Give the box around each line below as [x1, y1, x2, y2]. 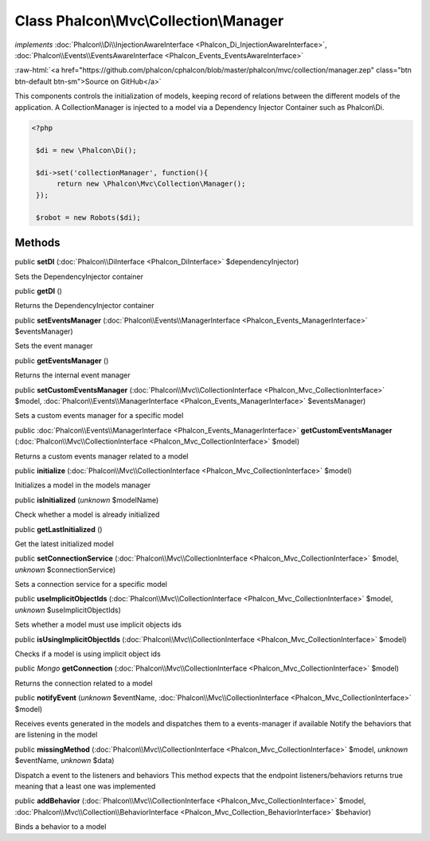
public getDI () [14, 286, 63, 295]
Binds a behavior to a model [14, 822, 107, 831]
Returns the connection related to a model [14, 678, 153, 688]
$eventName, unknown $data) [14, 756, 115, 765]
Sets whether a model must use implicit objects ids [14, 620, 182, 629]
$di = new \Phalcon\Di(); [36, 146, 137, 155]
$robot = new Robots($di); [36, 213, 141, 222]
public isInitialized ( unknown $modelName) [14, 495, 159, 505]
